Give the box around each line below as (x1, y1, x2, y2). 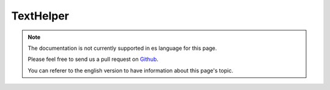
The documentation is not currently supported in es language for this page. (28, 44, 217, 52)
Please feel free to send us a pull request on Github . (28, 55, 159, 63)
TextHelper (11, 9, 70, 22)
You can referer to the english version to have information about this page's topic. (28, 67, 233, 74)
